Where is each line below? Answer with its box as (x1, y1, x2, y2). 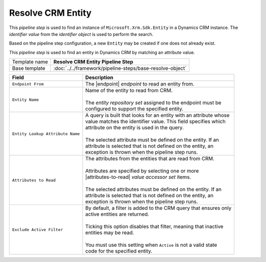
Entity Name (12, 97, 39, 102)
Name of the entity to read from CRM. (85, 87, 173, 94)
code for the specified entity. (85, 248, 153, 255)
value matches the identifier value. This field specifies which (85, 118, 226, 125)
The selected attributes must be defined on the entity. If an (85, 186, 222, 193)
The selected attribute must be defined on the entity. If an (85, 137, 219, 144)
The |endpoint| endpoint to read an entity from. (85, 81, 195, 87)
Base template (12, 65, 45, 72)
